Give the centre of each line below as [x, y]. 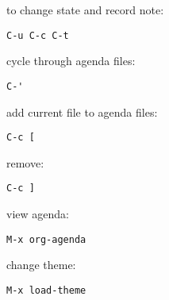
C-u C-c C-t [38, 35]
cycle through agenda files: [71, 61]
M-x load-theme [46, 290]
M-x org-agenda [46, 239]
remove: [25, 162]
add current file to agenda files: [82, 112]
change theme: [41, 265]
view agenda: [38, 213]
